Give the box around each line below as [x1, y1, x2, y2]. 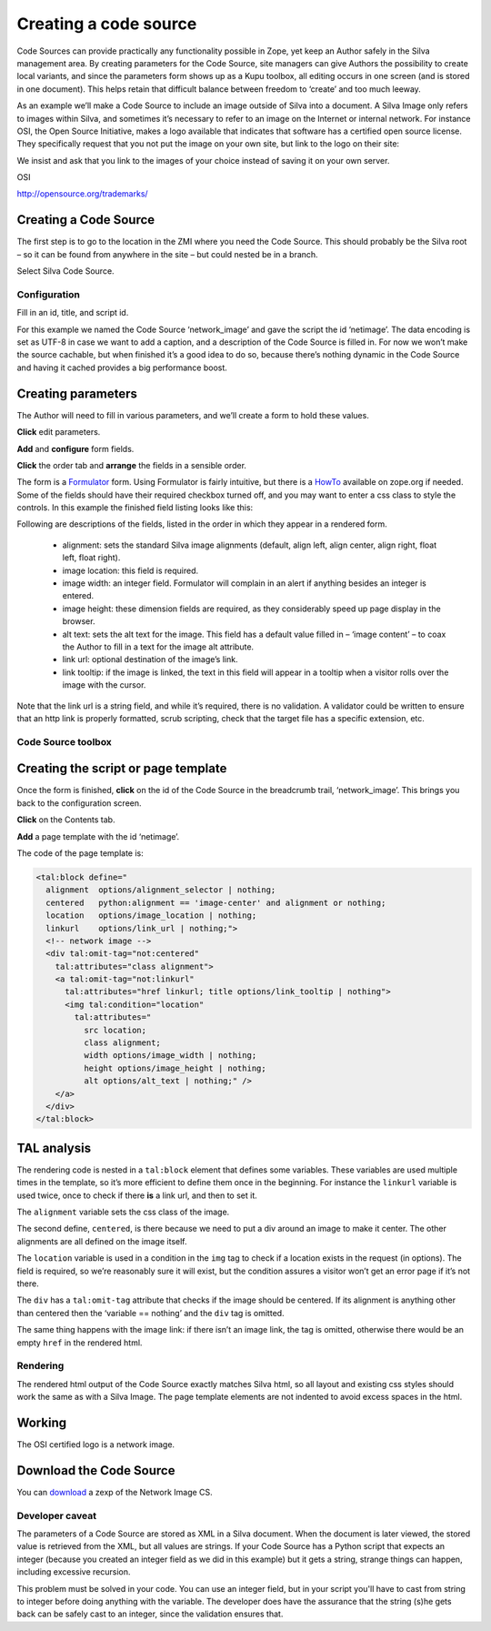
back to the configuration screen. [16, 797, 142, 809]
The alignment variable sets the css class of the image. [16, 1206, 230, 1218]
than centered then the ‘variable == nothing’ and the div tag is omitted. [16, 1307, 286, 1318]
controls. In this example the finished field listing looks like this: [16, 502, 254, 513]
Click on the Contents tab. [16, 814, 115, 825]
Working [16, 1415, 67, 1430]
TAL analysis [16, 1140, 91, 1155]
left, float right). [62, 552, 121, 563]
